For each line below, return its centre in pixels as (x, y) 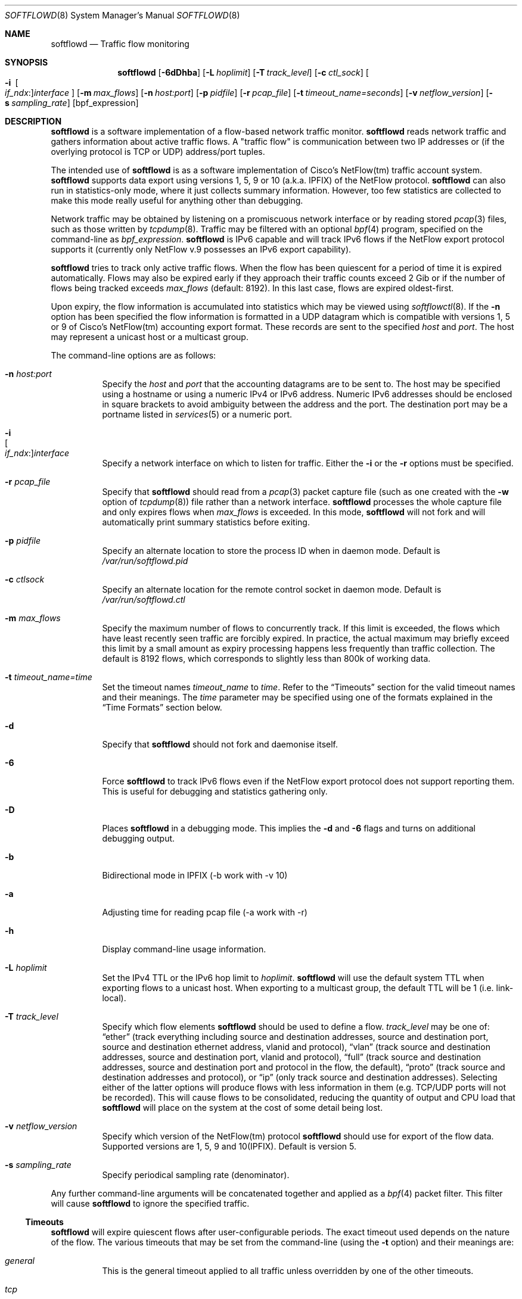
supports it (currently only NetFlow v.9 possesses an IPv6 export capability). (201, 249)
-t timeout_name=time (49, 677)
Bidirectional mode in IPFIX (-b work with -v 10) (195, 875)
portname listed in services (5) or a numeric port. (197, 414)
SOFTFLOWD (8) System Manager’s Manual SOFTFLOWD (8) (122, 15)
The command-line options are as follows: (133, 355)
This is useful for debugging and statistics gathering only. (215, 791)
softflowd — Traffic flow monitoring (120, 44)
